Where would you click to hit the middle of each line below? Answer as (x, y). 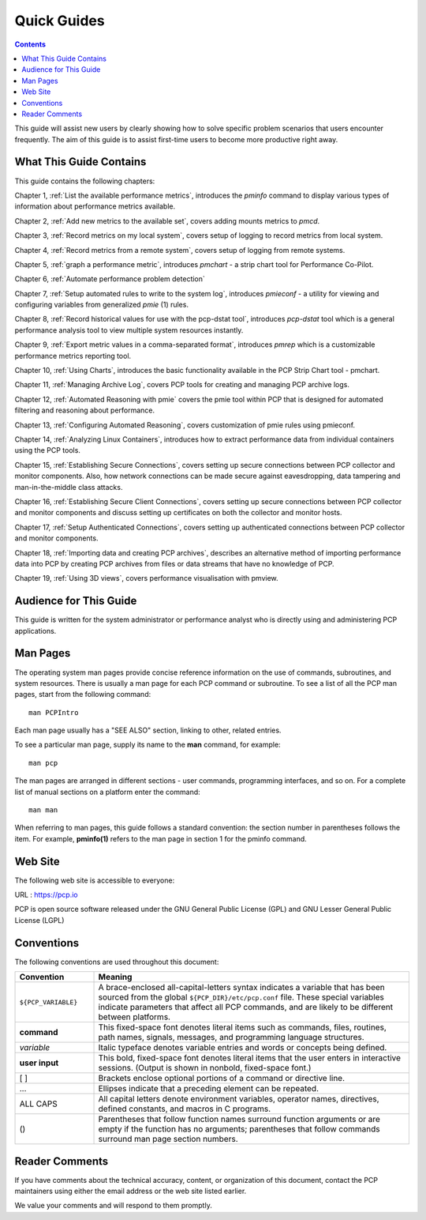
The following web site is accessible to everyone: (95, 880)
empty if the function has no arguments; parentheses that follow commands (239, 1129)
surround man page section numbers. (168, 1139)
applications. (35, 631)
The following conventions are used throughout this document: (117, 962)
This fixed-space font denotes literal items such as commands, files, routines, (242, 1027)
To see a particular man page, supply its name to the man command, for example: (148, 745)
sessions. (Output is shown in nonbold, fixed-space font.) (205, 1068)
